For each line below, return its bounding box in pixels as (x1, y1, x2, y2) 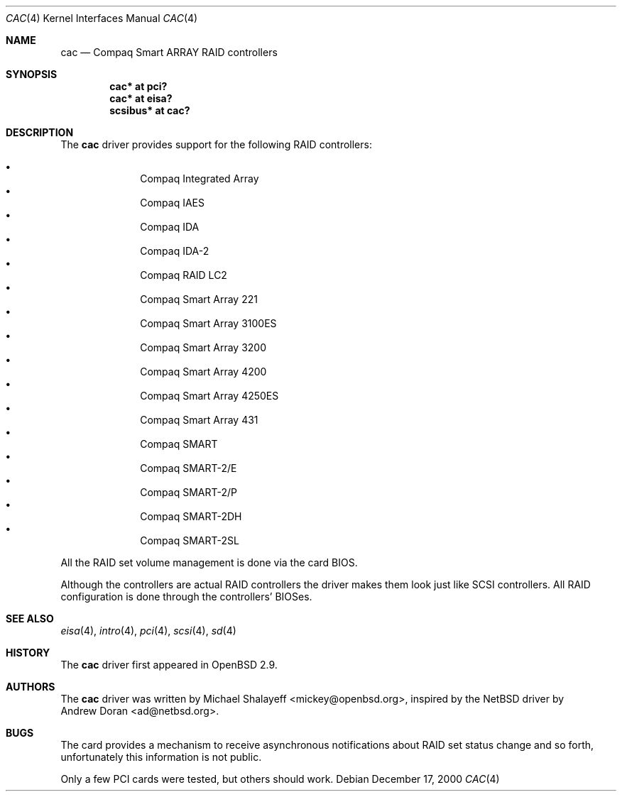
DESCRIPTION (6, 126, 74, 138)
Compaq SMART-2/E (140, 462, 237, 474)
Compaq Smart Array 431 (140, 414, 258, 426)
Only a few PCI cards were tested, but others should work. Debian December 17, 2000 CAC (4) (60, 773, 500, 785)
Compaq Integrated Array (140, 172, 259, 185)
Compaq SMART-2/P (140, 486, 237, 498)
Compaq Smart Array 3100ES (140, 317, 277, 329)
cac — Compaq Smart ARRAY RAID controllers (60, 46, 278, 58)
